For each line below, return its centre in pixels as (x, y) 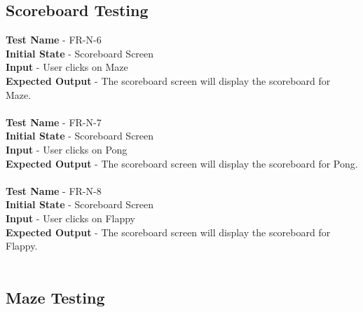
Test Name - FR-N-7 (54, 122)
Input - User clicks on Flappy (71, 218)
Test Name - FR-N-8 (54, 190)
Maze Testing (55, 297)
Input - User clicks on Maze (67, 67)
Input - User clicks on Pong (67, 149)
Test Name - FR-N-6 (54, 40)
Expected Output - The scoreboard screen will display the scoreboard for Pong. (182, 163)
